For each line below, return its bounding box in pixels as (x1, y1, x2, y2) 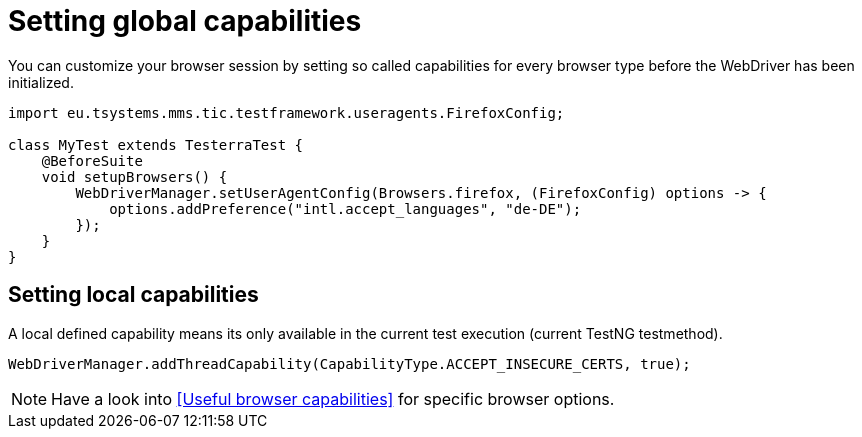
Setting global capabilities (8, 4, 362, 38)
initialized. (8, 73, 74, 91)
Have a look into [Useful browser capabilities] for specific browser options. (51, 388, 615, 409)
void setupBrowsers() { (41, 168, 228, 185)
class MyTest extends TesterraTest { (8, 136, 304, 153)
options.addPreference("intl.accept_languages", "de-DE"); (109, 200, 582, 217)
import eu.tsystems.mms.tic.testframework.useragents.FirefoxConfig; (8, 104, 565, 121)
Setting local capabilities (8, 282, 259, 308)
